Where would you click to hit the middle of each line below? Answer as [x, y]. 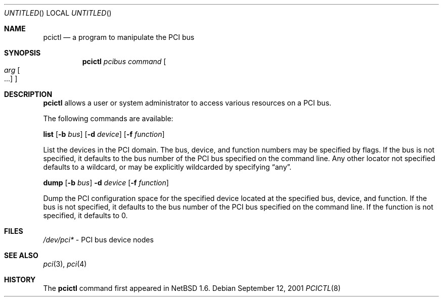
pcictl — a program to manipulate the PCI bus [119, 37]
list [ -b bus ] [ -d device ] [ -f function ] [104, 134]
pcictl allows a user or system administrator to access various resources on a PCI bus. [187, 103]
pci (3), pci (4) [65, 264]
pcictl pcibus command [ [124, 61]
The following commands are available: [108, 118]
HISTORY [20, 280]
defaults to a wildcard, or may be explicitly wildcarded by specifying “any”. [167, 167]
